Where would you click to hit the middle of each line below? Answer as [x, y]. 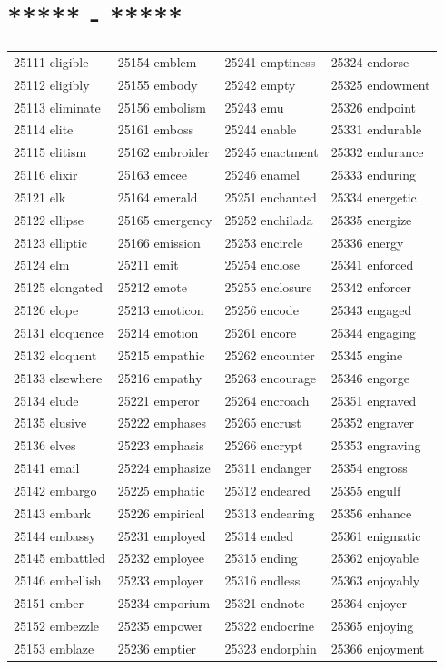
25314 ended [259, 535]
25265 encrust [263, 423]
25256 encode [261, 310]
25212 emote [152, 287]
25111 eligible [51, 61]
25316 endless [262, 580]
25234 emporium [164, 603]
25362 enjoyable [375, 558]
